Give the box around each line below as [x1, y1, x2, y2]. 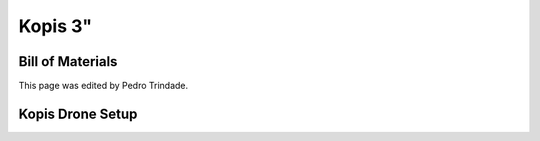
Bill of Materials [18, 53, 118, 70]
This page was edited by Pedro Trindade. [18, 80, 189, 92]
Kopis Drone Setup [18, 105, 138, 122]
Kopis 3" [18, 15, 93, 37]
